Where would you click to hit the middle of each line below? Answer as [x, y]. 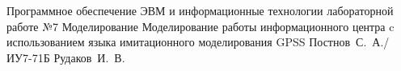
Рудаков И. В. [89, 57]
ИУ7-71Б [28, 57]
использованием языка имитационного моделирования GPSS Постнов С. [187, 42]
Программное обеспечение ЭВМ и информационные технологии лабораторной [200, 10]
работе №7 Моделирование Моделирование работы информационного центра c [200, 26]
